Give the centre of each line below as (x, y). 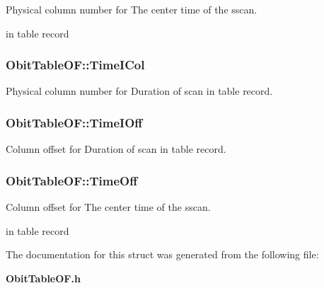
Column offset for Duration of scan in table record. (116, 149)
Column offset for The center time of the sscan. (108, 207)
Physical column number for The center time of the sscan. (132, 9)
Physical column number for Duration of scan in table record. (139, 91)
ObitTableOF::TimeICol (75, 65)
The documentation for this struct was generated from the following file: (162, 254)
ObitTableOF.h (43, 278)
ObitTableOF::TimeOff (72, 180)
